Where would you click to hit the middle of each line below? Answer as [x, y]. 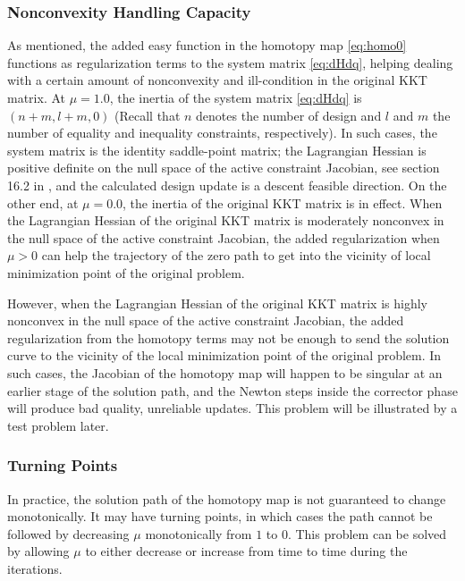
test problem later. [58, 425]
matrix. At [36, 97]
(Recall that [148, 115]
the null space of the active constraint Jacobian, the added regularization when [224, 237]
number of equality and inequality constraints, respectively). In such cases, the [222, 133]
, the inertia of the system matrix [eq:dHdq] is [236, 97]
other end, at [43, 202]
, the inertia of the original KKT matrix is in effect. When [283, 202]
